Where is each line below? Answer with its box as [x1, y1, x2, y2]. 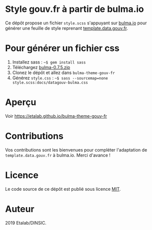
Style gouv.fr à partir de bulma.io [5, 3, 144, 15]
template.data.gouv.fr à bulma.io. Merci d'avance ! [5, 152, 110, 158]
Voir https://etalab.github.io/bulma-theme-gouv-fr [5, 113, 107, 119]
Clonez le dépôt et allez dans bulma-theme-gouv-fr [12, 70, 115, 76]
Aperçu [5, 97, 36, 108]
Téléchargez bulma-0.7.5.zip [12, 64, 70, 70]
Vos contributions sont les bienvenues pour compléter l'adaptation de [5, 147, 148, 153]
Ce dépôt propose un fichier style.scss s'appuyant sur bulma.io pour [5, 20, 147, 26]
